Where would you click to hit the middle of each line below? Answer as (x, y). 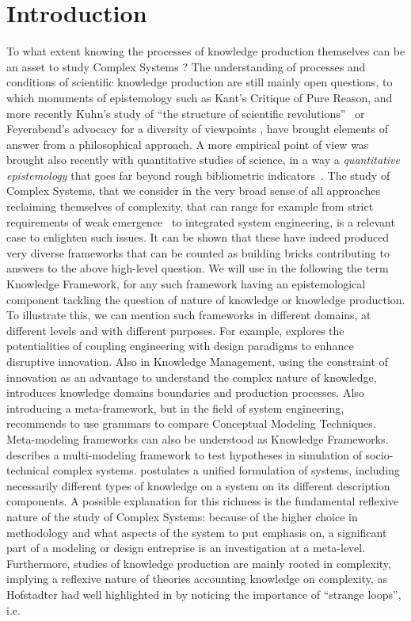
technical (28, 470)
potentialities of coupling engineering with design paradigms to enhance (180, 346)
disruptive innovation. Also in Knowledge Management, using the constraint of (197, 361)
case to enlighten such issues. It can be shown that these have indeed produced (198, 237)
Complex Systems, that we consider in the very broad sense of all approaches (193, 190)
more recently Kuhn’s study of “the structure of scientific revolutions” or (186, 113)
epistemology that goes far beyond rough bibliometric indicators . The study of (198, 175)
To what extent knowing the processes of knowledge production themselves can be (206, 51)
